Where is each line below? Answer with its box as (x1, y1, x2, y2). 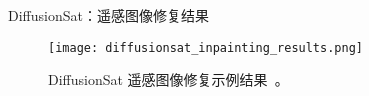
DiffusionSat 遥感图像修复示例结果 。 (48, 69, 289, 90)
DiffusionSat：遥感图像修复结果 (8, 5, 209, 25)
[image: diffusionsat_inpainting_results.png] (48, 40, 363, 55)
